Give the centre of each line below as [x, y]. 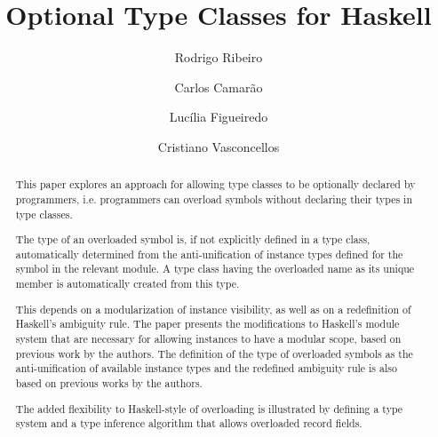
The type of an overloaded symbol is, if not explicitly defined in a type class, [193, 239]
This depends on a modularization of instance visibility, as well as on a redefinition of [213, 309]
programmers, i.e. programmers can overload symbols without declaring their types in [214, 199]
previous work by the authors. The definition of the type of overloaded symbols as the [214, 353]
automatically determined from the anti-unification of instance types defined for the [209, 254]
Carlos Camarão [219, 87]
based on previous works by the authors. [109, 382]
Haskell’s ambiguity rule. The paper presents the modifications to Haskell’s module [207, 324]
